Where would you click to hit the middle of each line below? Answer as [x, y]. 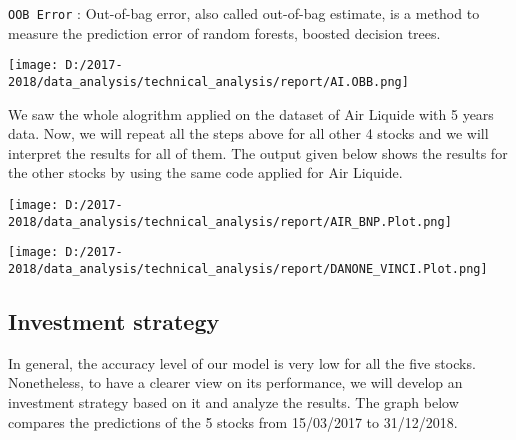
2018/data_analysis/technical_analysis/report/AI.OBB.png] [208, 81]
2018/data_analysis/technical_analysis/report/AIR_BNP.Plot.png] [230, 221]
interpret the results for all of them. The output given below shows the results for [258, 152]
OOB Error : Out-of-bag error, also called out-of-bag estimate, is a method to [244, 13]
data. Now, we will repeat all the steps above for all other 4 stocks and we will [248, 133]
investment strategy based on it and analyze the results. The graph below [233, 401]
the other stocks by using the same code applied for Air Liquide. [205, 172]
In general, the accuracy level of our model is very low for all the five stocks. [242, 362]
